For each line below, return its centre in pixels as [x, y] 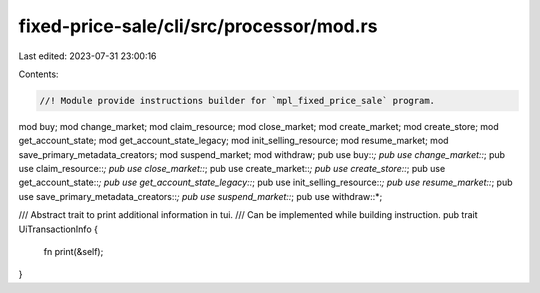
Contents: [38, 74]
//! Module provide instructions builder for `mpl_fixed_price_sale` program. [237, 100]
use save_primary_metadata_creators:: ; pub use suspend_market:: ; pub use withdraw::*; [200, 196]
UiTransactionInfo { [58, 229]
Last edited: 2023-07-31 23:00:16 [87, 56]
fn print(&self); [73, 252]
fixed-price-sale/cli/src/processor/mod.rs [198, 26]
